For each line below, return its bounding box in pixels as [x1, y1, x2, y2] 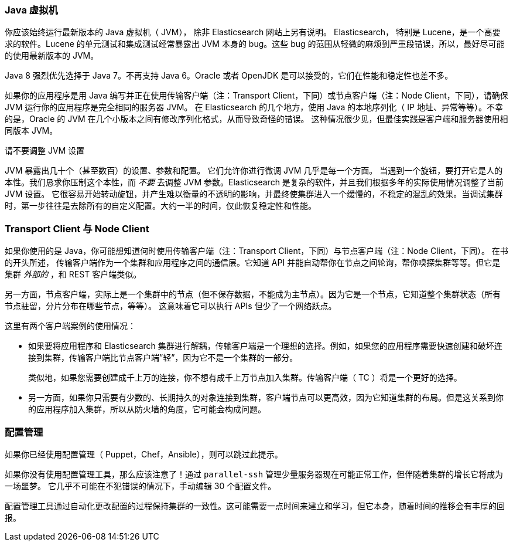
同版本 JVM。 [5, 126, 58, 136]
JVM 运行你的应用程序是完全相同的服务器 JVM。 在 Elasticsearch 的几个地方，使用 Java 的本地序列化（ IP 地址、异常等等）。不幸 [5, 102, 503, 113]
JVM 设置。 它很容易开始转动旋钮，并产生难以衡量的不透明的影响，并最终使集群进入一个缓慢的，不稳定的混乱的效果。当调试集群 [5, 189, 503, 199]
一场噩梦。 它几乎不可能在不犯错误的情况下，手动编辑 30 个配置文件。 [5, 480, 276, 491]
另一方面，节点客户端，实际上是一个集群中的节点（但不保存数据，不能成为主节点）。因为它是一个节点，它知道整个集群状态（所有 [5, 289, 501, 300]
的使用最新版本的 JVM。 [5, 50, 99, 61]
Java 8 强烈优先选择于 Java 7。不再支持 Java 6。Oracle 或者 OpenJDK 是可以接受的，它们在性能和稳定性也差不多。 [5, 70, 453, 81]
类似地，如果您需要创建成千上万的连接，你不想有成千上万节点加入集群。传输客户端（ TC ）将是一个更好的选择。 [28, 372, 462, 383]
